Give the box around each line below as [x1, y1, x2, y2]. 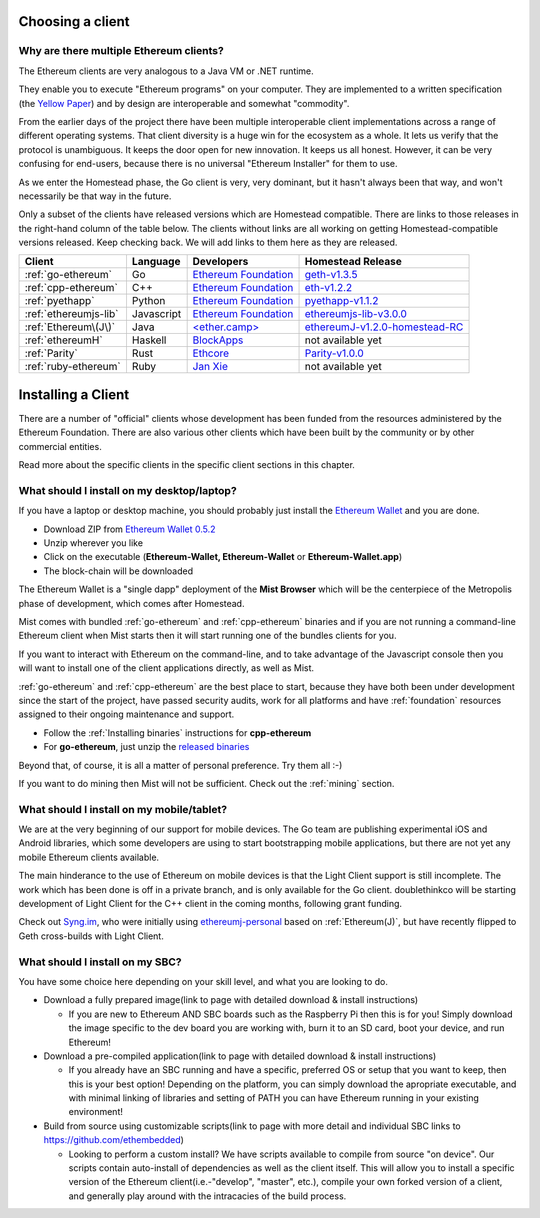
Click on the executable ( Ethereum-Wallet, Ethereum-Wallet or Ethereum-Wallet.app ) [43, 551, 403, 563]
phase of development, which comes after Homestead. [18, 597, 245, 609]
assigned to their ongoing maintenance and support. [18, 708, 235, 720]
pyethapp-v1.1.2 [304, 294, 379, 308]
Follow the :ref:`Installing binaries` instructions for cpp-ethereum [43, 726, 312, 739]
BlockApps [192, 333, 244, 347]
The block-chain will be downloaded [43, 565, 194, 577]
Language [131, 255, 181, 269]
